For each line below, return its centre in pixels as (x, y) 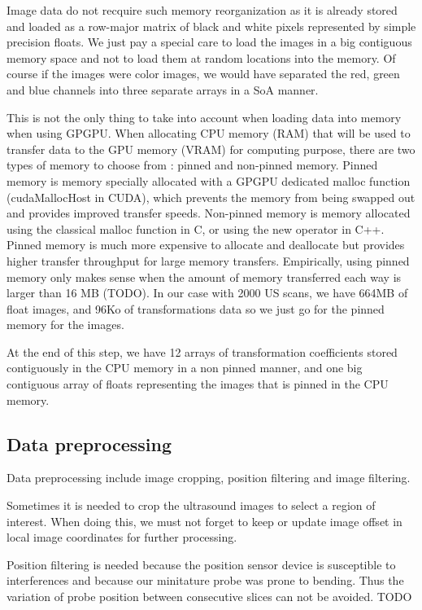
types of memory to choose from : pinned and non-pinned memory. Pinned (192, 165)
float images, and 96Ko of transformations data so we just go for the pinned (196, 308)
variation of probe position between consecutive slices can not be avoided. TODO (209, 597)
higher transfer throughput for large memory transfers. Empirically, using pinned (208, 260)
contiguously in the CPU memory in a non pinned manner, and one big (185, 368)
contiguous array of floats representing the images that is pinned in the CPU (198, 384)
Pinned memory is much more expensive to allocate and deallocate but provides (206, 245)
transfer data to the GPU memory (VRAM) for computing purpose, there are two (211, 149)
